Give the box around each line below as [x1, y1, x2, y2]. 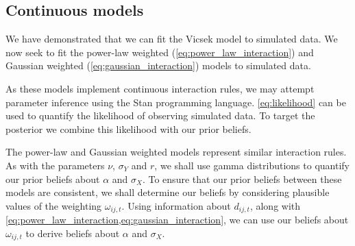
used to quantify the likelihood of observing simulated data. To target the [5, 108, 315, 123]
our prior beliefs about [5, 171, 100, 186]
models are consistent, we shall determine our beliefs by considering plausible [5, 185, 330, 199]
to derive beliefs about [25, 225, 120, 240]
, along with [249, 198, 301, 212]
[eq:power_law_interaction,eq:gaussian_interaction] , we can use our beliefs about [5, 212, 349, 227]
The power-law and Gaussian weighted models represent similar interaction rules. [5, 145, 347, 159]
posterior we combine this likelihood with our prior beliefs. [5, 121, 252, 136]
